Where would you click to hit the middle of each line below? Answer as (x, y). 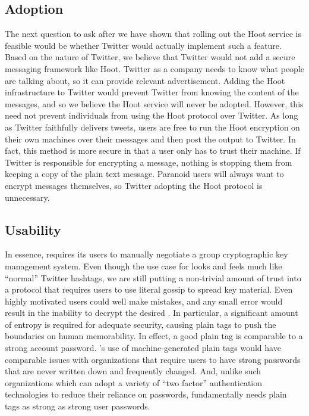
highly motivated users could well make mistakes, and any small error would (144, 301)
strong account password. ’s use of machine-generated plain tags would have (143, 348)
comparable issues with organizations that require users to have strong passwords (153, 359)
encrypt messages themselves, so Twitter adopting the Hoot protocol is (134, 185)
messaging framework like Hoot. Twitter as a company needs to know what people (154, 68)
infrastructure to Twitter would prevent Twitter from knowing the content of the (152, 92)
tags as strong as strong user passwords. (78, 406)
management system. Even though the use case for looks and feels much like (144, 266)
